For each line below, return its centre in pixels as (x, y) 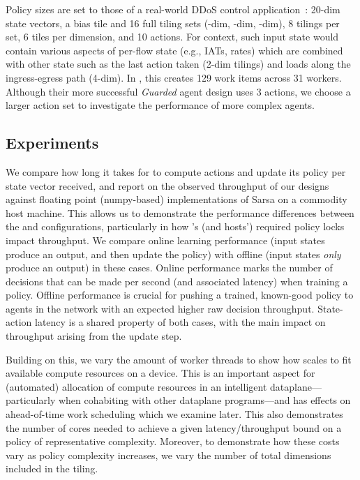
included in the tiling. (52, 468)
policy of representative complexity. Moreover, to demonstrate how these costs (173, 441)
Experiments (52, 143)
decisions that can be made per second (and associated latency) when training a (177, 281)
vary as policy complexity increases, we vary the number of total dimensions (168, 455)
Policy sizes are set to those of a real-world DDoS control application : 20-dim (173, 9)
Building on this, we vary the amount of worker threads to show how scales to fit (179, 359)
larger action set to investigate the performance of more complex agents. (160, 105)
